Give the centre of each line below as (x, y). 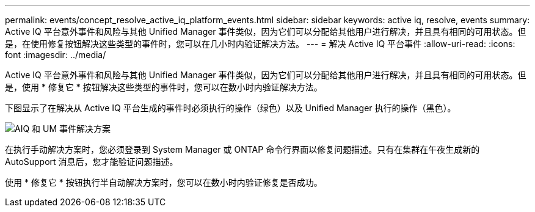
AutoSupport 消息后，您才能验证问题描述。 (92, 162)
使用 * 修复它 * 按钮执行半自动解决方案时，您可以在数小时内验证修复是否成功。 (164, 182)
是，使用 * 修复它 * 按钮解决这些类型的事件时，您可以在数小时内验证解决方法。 (164, 87)
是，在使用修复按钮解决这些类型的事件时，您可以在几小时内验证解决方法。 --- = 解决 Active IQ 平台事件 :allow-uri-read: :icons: (260, 44)
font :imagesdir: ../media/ (56, 55)
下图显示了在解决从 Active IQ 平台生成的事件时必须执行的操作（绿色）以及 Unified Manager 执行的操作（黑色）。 (231, 108)
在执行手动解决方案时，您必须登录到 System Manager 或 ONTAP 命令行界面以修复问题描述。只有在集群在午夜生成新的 (242, 149)
